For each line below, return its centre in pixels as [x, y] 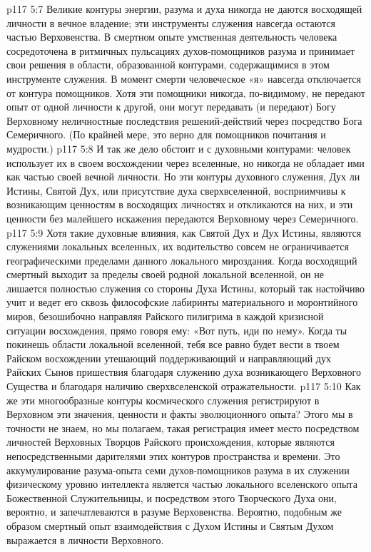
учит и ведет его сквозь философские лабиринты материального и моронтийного [182, 302]
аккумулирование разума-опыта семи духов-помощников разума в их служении [178, 470]
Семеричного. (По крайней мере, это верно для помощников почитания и [166, 134]
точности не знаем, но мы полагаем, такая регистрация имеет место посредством [183, 428]
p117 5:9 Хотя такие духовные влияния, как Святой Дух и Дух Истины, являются [184, 232]
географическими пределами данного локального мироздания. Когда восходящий [182, 260]
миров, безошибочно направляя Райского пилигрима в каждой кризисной [165, 316]
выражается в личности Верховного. [85, 540]
